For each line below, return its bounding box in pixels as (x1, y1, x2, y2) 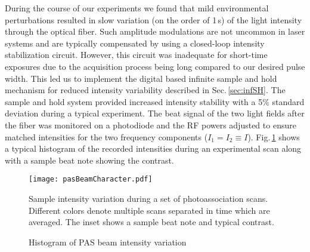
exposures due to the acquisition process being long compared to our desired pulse (5, 60, 305, 72)
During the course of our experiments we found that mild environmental (5, 2, 269, 14)
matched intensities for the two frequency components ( (5, 130, 208, 143)
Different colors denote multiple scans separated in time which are (29, 204, 270, 216)
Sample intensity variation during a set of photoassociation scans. (29, 192, 268, 204)
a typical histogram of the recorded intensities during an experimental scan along (5, 142, 302, 155)
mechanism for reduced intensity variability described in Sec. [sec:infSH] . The (5, 84, 286, 96)
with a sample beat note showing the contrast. (5, 153, 174, 166)
